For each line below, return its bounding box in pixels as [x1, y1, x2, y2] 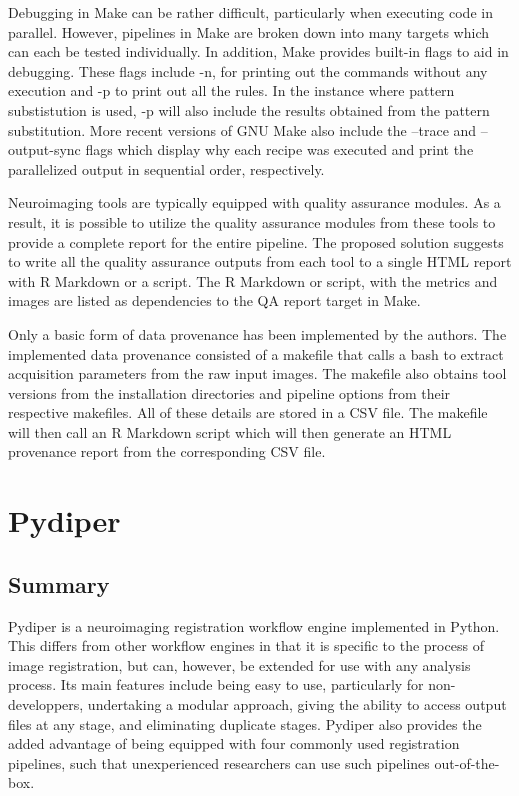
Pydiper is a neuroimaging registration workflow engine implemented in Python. [8, 615, 500, 636]
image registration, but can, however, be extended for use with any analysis [8, 654, 471, 675]
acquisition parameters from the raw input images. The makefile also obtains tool [8, 363, 507, 384]
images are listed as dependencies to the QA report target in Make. [8, 290, 421, 311]
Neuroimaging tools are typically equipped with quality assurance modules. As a [8, 192, 501, 213]
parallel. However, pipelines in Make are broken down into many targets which [8, 21, 490, 42]
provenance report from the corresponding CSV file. [8, 441, 326, 462]
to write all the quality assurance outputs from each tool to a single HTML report [8, 251, 512, 272]
